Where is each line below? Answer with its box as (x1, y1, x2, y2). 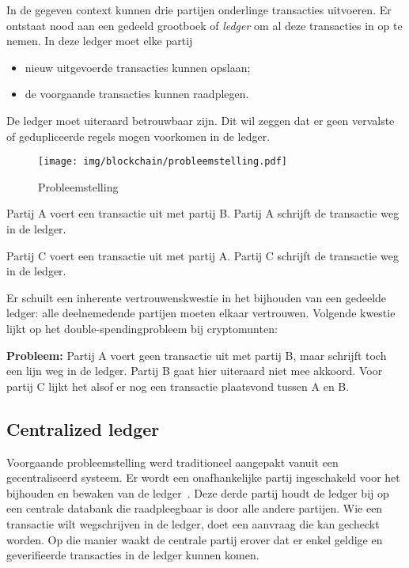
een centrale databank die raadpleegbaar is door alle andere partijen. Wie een (6, 500, 383, 517)
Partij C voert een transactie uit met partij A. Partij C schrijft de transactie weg (6, 247, 399, 263)
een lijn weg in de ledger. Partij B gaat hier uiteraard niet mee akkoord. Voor (6, 362, 383, 379)
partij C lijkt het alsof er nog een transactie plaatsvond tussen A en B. (6, 377, 350, 394)
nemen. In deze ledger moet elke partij (6, 32, 193, 49)
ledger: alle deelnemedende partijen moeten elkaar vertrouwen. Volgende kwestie (6, 305, 396, 321)
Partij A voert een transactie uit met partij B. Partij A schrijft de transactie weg (6, 205, 400, 222)
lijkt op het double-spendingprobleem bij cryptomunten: (6, 320, 278, 336)
